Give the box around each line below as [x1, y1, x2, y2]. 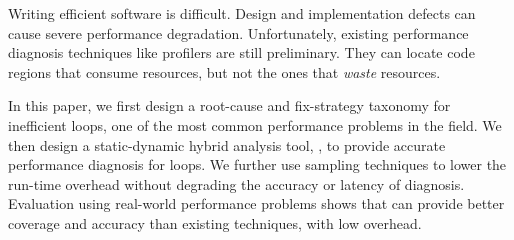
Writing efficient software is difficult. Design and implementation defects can [8, 3, 476, 23]
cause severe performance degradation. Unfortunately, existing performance [8, 22, 469, 43]
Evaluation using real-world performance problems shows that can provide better [8, 193, 505, 214]
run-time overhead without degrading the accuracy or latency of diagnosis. [8, 173, 465, 194]
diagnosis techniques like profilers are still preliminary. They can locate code [8, 42, 475, 63]
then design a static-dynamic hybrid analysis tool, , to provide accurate [8, 134, 446, 155]
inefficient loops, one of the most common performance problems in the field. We [8, 114, 502, 135]
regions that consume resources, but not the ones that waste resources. [8, 61, 441, 82]
